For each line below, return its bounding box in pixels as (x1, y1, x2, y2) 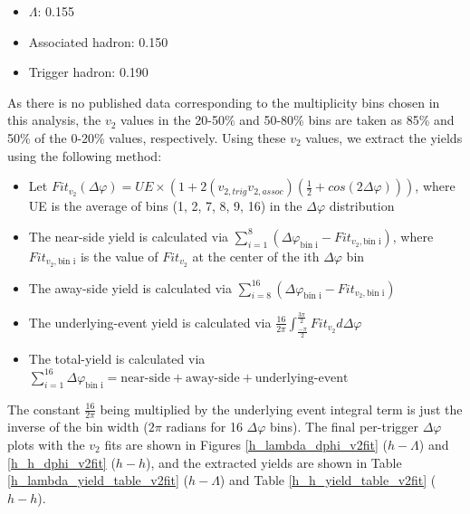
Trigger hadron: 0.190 (28, 62, 149, 81)
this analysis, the (7, 110, 101, 129)
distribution (329, 196, 395, 215)
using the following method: (7, 146, 162, 165)
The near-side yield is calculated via (28, 226, 229, 245)
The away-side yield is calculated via (28, 278, 232, 297)
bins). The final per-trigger (270, 417, 418, 436)
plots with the (7, 434, 85, 453)
